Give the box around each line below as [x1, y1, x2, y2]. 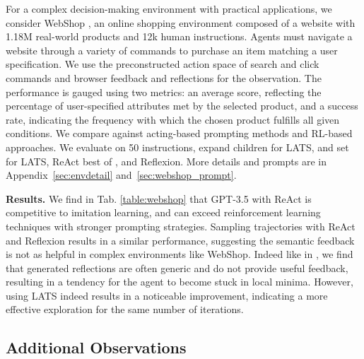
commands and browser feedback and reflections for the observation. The [6, 70, 322, 85]
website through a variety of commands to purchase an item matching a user [6, 42, 338, 57]
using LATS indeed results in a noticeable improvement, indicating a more [6, 288, 328, 302]
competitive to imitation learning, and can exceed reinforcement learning [6, 205, 321, 220]
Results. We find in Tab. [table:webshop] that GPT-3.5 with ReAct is [6, 191, 312, 206]
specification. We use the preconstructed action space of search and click [6, 57, 319, 71]
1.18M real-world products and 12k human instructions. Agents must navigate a [6, 29, 353, 44]
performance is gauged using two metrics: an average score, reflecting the [6, 84, 322, 99]
